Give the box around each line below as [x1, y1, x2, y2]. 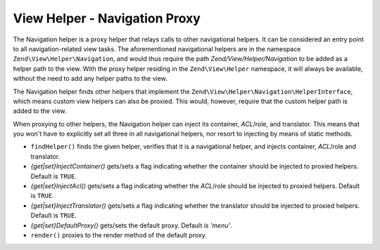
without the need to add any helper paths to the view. [13, 74, 168, 83]
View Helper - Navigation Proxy [13, 11, 201, 26]
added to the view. [13, 107, 67, 115]
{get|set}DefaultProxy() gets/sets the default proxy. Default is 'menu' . [30, 221, 232, 230]
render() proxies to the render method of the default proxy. [30, 230, 207, 239]
